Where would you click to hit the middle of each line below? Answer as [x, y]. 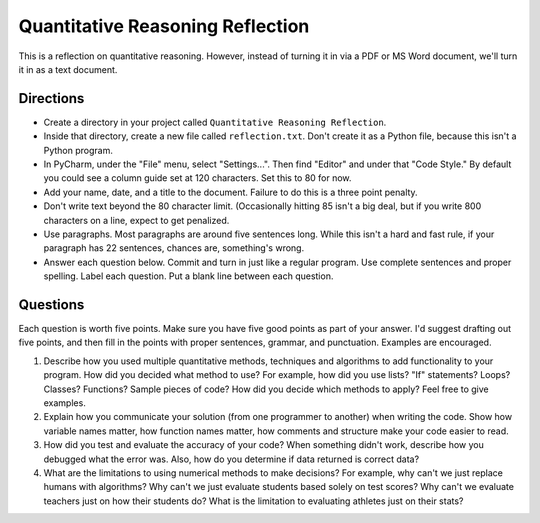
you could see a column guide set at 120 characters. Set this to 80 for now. [197, 178]
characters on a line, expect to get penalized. [136, 220]
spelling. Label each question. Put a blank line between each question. [188, 276]
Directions [51, 98]
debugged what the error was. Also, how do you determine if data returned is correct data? [231, 459]
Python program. [78, 150]
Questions [51, 304]
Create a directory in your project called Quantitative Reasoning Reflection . [215, 122]
